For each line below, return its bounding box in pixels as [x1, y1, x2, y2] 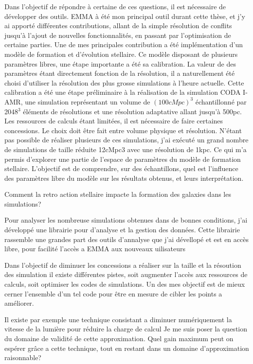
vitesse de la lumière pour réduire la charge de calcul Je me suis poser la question [4, 324, 247, 334]
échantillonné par [195, 96, 247, 106]
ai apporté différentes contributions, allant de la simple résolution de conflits [4, 20, 232, 31]
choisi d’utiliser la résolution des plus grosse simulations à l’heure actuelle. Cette [4, 77, 244, 87]
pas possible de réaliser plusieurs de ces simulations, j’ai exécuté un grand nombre [4, 135, 249, 145]
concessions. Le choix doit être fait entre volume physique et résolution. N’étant [4, 125, 242, 135]
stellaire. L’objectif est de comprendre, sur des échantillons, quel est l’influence [4, 163, 238, 173]
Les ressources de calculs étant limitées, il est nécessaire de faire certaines [4, 116, 223, 126]
